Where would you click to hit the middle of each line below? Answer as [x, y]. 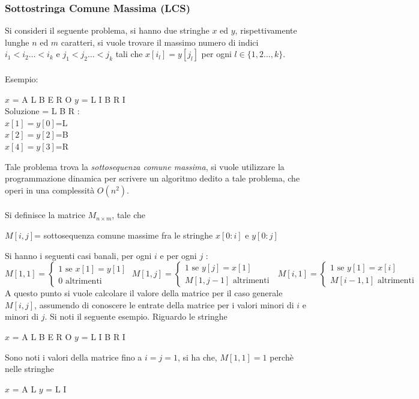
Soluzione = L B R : [42, 111]
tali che [129, 54]
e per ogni [178, 255]
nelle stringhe [29, 369]
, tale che [128, 215]
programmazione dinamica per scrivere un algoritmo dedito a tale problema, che [152, 178]
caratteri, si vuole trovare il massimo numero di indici [160, 42]
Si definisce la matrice [45, 215]
